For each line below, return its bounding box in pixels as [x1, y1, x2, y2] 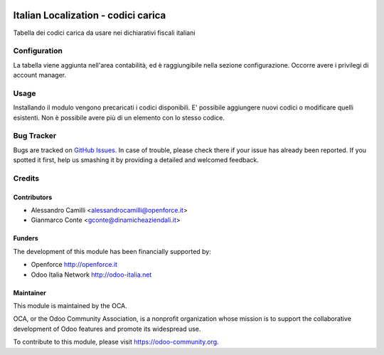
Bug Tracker [13, 131, 57, 141]
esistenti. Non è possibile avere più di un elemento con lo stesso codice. [13, 113, 225, 122]
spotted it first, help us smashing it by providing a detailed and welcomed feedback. [13, 156, 259, 164]
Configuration [13, 46, 63, 56]
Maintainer [13, 288, 46, 297]
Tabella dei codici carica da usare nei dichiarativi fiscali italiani [13, 28, 196, 37]
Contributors [13, 193, 53, 201]
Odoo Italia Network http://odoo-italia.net [31, 270, 152, 279]
